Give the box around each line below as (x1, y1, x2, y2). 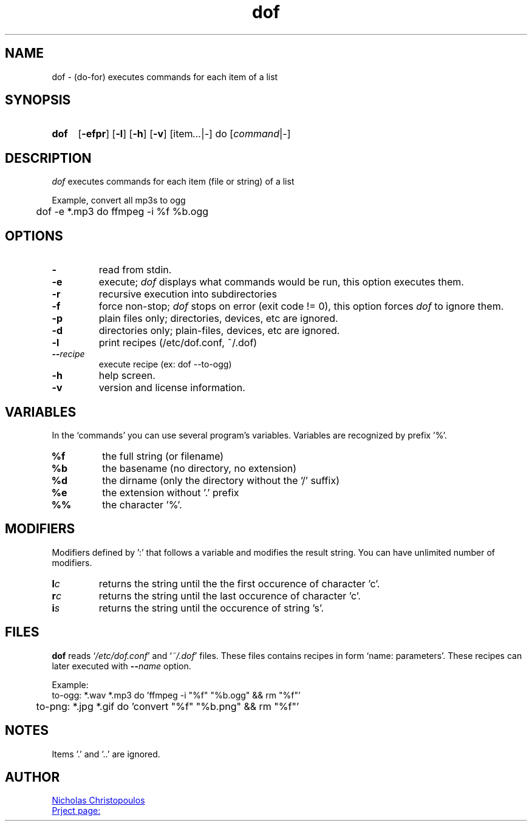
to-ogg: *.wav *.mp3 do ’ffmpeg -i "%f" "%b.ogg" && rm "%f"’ (52, 689, 301, 700)
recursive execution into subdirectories (98, 288, 277, 301)
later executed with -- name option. (52, 660, 191, 671)
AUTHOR (5, 769, 60, 785)
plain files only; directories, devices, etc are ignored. (98, 312, 338, 325)
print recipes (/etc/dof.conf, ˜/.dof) (98, 336, 257, 349)
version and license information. (98, 381, 245, 394)
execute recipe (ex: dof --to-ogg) (98, 359, 232, 370)
